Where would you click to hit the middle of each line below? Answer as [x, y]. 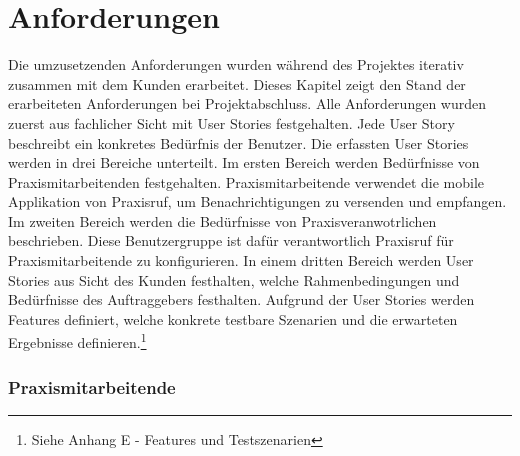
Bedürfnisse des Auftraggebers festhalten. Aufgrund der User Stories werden [241, 299]
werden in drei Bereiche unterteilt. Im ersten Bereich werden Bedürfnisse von [244, 162]
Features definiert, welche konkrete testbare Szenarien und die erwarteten [233, 318]
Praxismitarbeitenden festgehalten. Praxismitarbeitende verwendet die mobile [246, 181]
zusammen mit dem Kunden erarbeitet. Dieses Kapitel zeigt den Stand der [237, 83]
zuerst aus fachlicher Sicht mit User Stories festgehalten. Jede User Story [231, 122]
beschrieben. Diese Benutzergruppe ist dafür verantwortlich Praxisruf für [231, 240]
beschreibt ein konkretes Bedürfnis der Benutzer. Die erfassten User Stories [238, 142]
